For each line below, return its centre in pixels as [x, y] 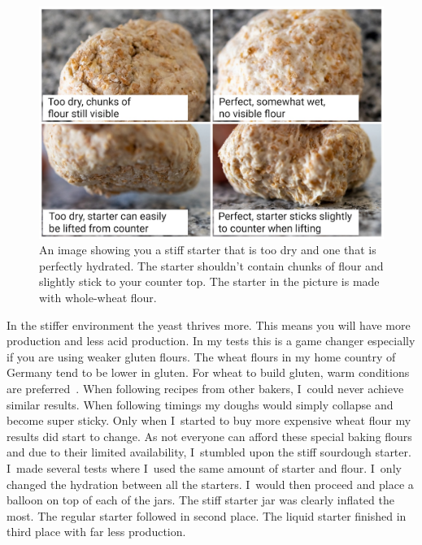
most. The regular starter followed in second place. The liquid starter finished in [207, 515]
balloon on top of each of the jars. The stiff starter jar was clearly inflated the [200, 500]
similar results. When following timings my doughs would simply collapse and [200, 404]
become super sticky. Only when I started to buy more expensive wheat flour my [209, 420]
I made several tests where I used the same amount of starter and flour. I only [204, 468]
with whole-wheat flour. [98, 298]
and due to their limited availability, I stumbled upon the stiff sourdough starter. [209, 452]
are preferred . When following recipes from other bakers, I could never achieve [205, 389]
